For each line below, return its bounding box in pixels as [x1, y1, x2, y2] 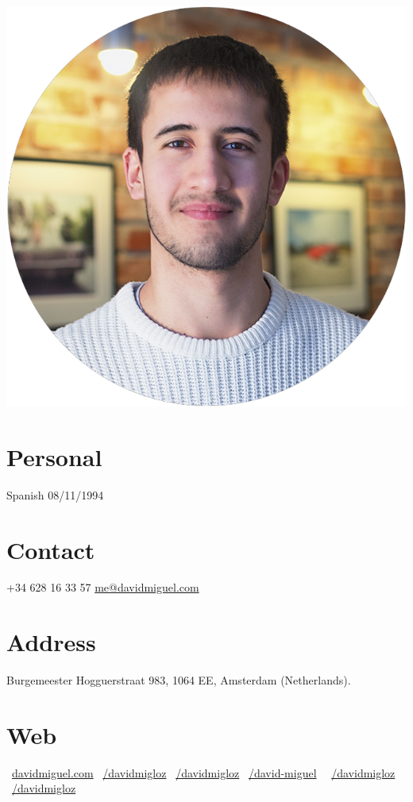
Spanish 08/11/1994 [6, 486, 104, 503]
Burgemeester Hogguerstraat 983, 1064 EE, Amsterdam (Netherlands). [6, 672, 351, 688]
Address [6, 626, 96, 658]
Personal [6, 440, 102, 472]
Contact [6, 533, 95, 565]
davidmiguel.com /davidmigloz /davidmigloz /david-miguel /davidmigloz [12, 764, 396, 781]
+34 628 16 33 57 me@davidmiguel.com [6, 579, 199, 596]
